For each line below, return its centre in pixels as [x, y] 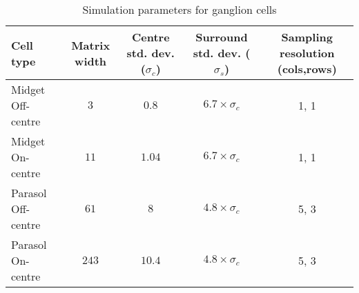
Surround [222, 37]
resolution [307, 53]
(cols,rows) [307, 69]
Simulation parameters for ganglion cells [179, 9]
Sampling [307, 37]
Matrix [91, 45]
